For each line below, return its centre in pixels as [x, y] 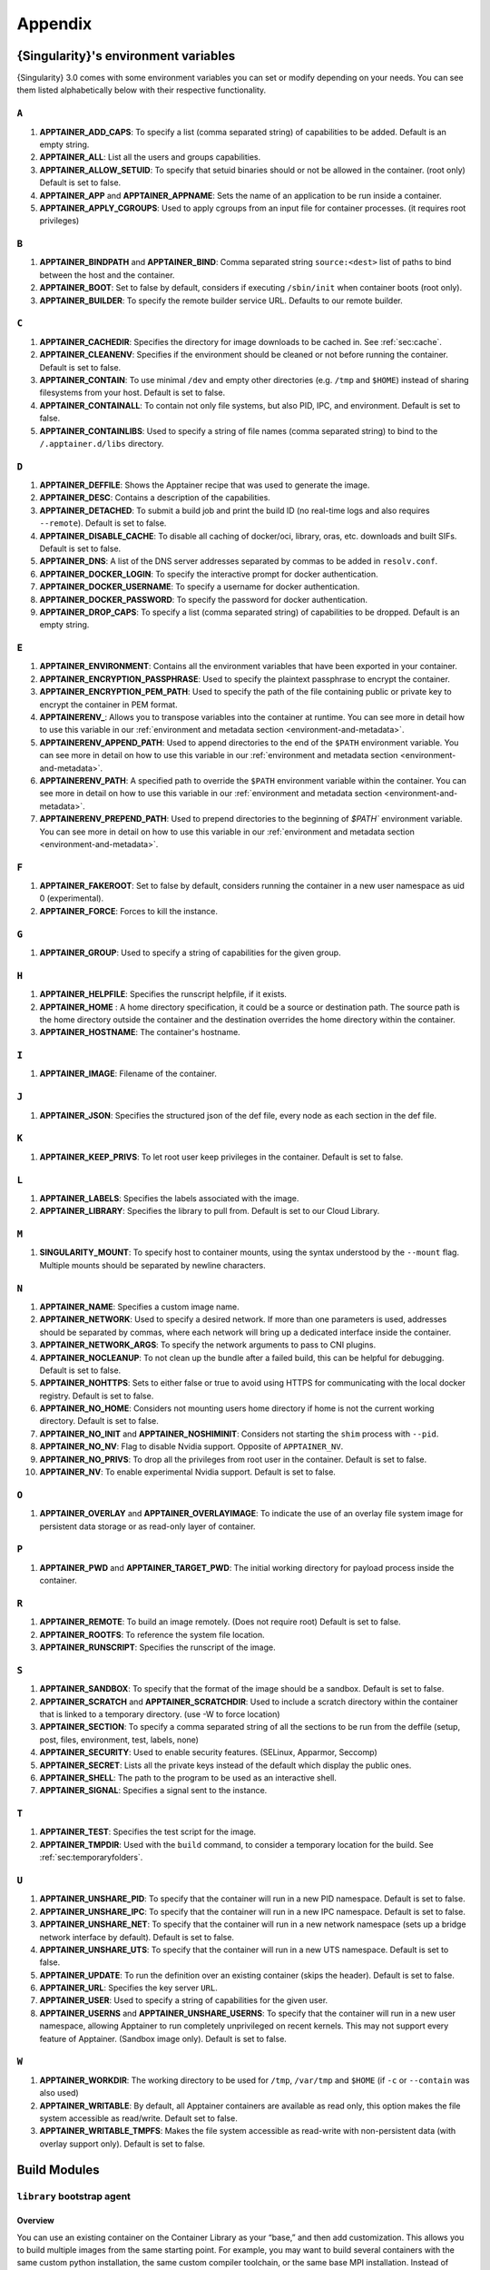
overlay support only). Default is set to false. [122, 2144]
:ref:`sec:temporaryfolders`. [91, 1858]
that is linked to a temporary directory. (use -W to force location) [160, 1714]
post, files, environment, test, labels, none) [119, 1740]
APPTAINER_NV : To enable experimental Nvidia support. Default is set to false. [187, 1472]
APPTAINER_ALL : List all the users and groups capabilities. [150, 157]
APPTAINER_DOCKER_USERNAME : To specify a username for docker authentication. [200, 587]
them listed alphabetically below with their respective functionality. [142, 90]
